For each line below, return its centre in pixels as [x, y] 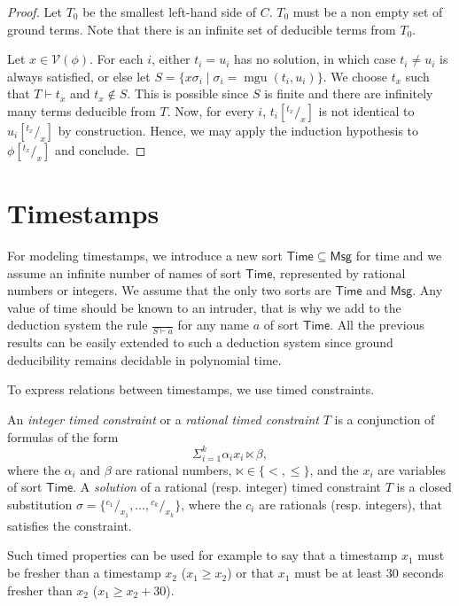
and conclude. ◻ [100, 149]
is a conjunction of [385, 420]
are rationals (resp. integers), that [351, 504]
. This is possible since [188, 93]
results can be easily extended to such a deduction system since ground [200, 342]
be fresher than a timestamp [84, 573]
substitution [40, 504]
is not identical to [366, 110]
